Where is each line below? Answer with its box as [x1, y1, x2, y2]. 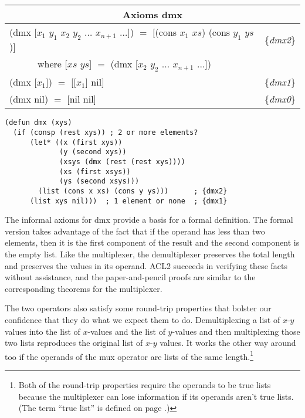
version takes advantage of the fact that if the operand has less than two [5, 225, 265, 237]
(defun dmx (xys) [5, 118, 72, 127]
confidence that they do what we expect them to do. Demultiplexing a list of [5, 314, 280, 326]
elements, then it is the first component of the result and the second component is [5, 236, 300, 249]
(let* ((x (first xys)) [29, 138, 123, 147]
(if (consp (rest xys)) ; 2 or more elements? [13, 128, 198, 137]
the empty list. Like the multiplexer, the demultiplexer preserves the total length [5, 248, 295, 260]
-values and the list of [87, 325, 165, 337]
